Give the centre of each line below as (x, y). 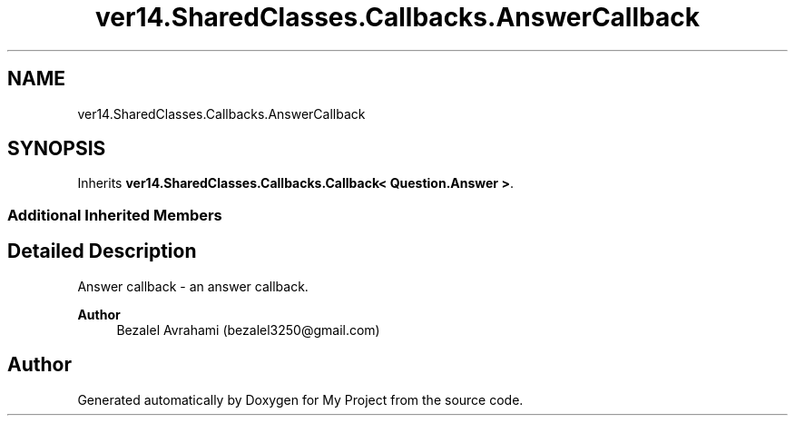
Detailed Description (102, 251)
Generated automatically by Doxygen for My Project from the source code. (300, 399)
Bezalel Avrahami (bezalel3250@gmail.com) (248, 330)
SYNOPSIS (57, 149)
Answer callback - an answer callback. (193, 286)
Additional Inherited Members (115, 215)
